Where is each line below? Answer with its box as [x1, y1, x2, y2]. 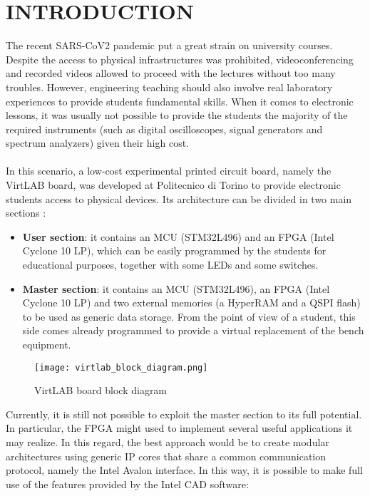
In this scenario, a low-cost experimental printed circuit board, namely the [6, 163, 332, 178]
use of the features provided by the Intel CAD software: [6, 476, 249, 491]
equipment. [22, 337, 71, 351]
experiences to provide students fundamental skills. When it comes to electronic [6, 93, 354, 108]
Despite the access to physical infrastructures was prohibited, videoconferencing [6, 51, 354, 66]
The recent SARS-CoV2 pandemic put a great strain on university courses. [6, 38, 333, 53]
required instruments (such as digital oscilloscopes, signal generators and [6, 121, 323, 136]
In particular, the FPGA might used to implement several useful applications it [6, 420, 353, 435]
